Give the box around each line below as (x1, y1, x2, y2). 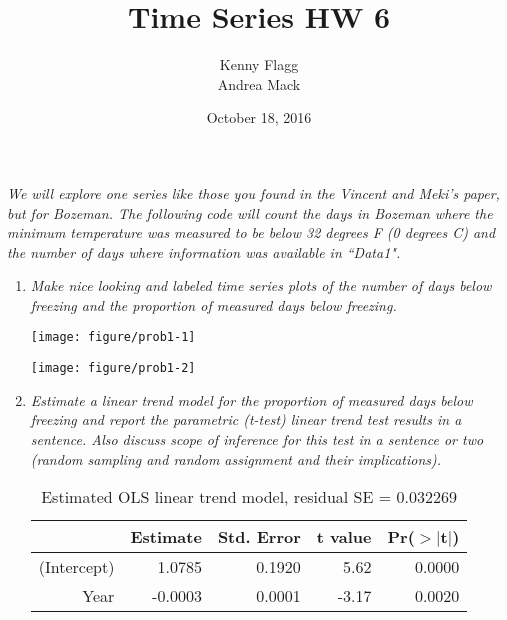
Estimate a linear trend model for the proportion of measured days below (30, 389, 473, 410)
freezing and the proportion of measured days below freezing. (30, 294, 397, 315)
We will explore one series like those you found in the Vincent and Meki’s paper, (7, 182, 500, 203)
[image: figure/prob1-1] (30, 330, 196, 345)
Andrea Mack (217, 73, 301, 94)
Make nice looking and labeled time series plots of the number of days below (30, 275, 492, 296)
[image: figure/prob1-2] (30, 361, 196, 376)
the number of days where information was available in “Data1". (7, 241, 401, 262)
